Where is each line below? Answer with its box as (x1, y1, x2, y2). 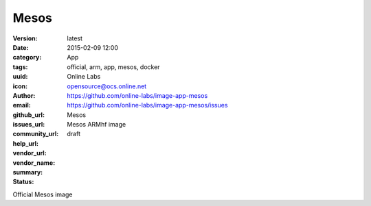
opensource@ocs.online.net (67, 82, 147, 90)
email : (12, 101, 31, 110)
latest (67, 34, 82, 42)
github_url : (12, 110, 45, 119)
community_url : (12, 130, 59, 138)
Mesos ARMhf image (67, 120, 126, 129)
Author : (12, 91, 36, 99)
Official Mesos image (12, 190, 73, 198)
